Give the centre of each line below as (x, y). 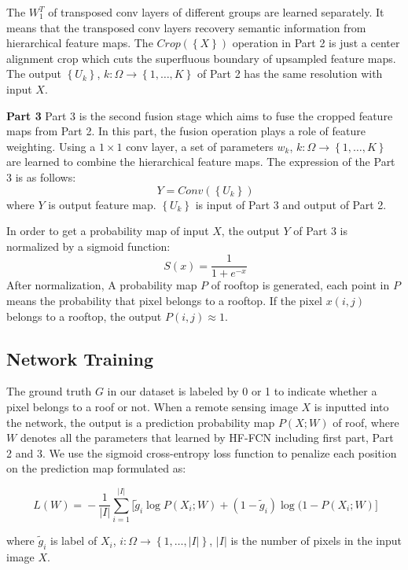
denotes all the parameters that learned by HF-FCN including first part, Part (207, 438)
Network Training (80, 358)
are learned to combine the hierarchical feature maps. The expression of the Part (201, 162)
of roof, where (366, 422)
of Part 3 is (320, 231)
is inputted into (351, 406)
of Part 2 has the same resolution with (290, 74)
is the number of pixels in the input (316, 541)
